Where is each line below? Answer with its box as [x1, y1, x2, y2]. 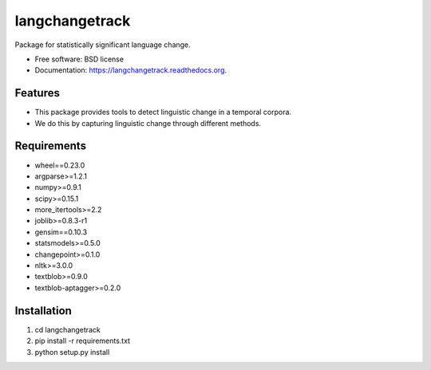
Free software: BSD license [34, 54, 124, 64]
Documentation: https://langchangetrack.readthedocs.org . [34, 65, 227, 75]
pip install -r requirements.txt [34, 336, 131, 346]
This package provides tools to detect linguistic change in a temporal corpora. [34, 108, 291, 117]
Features [14, 86, 60, 100]
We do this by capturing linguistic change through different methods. [34, 118, 262, 128]
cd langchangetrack [34, 325, 101, 334]
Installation [14, 304, 72, 317]
